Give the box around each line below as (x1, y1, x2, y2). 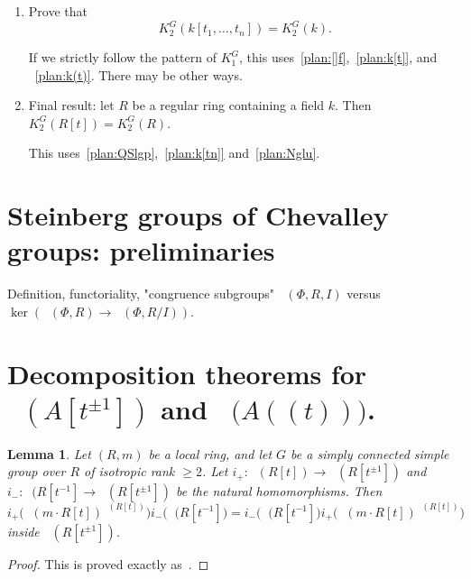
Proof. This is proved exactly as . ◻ (7, 554, 209, 573)
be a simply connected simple (291, 444, 449, 463)
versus (346, 284, 381, 303)
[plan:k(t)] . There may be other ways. (34, 65, 243, 84)
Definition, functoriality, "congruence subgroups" (7, 284, 275, 303)
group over (7, 462, 66, 481)
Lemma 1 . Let (7, 444, 91, 463)
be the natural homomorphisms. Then (175, 482, 383, 501)
